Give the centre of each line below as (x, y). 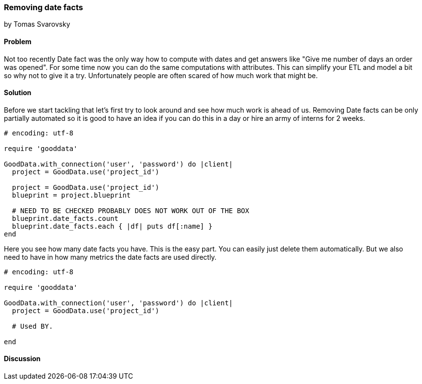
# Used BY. (32, 326)
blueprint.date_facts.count (65, 218)
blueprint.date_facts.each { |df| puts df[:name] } (112, 226)
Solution (18, 93)
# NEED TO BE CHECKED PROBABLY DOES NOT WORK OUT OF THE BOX (130, 210)
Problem (18, 41)
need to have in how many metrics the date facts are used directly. (110, 257)
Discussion (22, 359)
